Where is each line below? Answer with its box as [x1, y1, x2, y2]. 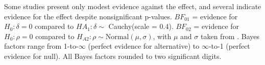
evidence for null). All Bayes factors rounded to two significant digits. [4, 50, 222, 61]
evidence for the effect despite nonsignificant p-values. [4, 11, 172, 21]
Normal [105, 33, 129, 41]
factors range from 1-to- [4, 41, 79, 51]
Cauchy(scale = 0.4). [108, 21, 174, 31]
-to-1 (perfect [208, 41, 250, 51]
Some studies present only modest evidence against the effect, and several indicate [4, 1, 261, 11]
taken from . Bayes [200, 30, 260, 41]
